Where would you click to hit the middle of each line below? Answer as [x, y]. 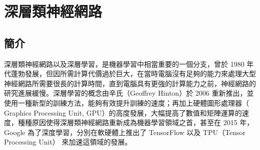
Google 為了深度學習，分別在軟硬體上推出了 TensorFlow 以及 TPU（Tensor [125, 132]
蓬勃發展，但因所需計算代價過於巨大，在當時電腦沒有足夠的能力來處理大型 [133, 74]
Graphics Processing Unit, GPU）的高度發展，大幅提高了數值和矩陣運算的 [123, 112]
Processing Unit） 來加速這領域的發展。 [68, 142]
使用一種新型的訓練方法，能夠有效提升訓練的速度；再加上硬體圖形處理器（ [126, 102]
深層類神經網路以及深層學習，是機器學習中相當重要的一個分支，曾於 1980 [124, 64]
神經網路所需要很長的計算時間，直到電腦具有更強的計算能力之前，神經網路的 [130, 83]
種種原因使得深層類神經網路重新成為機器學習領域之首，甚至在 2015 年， [136, 122]
